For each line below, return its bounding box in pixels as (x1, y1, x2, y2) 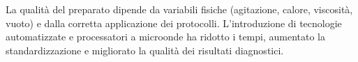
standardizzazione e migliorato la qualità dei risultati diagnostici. (6, 42, 284, 57)
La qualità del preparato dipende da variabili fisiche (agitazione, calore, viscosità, (6, 2, 353, 16)
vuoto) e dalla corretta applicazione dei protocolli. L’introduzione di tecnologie (6, 15, 342, 30)
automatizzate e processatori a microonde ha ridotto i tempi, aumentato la (6, 29, 326, 44)
